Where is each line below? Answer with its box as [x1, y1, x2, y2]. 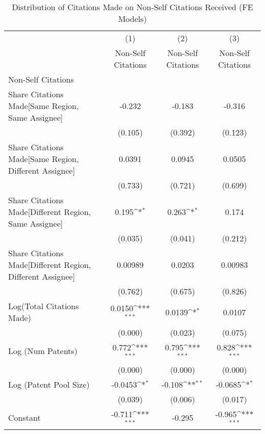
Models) [118, 13, 147, 24]
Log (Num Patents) [8, 345, 78, 357]
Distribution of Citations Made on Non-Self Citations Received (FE [12, 1, 253, 13]
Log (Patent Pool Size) [8, 378, 90, 390]
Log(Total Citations [8, 300, 79, 312]
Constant [8, 412, 41, 424]
